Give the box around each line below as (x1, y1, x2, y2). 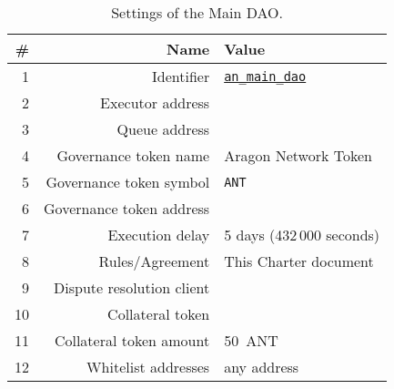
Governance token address (44, 198, 210, 219)
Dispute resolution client (54, 277, 210, 298)
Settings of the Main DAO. (111, 2, 283, 23)
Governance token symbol (45, 171, 210, 192)
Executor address (100, 92, 210, 113)
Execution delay (107, 224, 210, 245)
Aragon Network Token (224, 145, 372, 166)
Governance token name (56, 145, 210, 166)
